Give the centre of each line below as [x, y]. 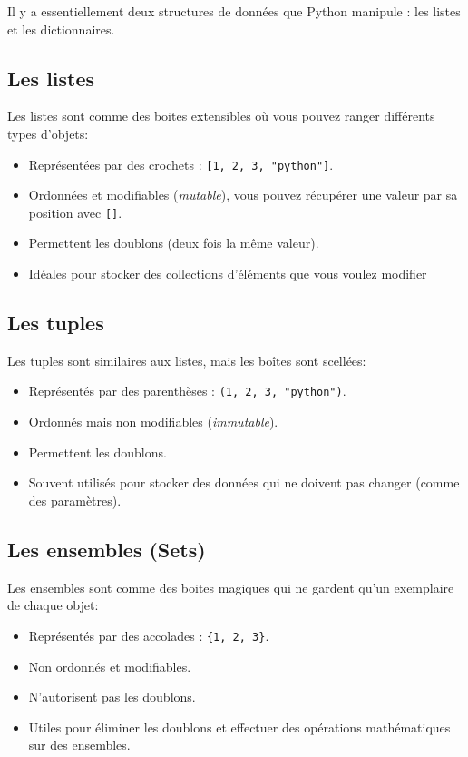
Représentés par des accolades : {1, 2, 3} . [149, 635]
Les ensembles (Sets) [107, 549]
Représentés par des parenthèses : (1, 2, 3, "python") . [187, 391]
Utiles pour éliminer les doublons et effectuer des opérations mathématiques [239, 727]
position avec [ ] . [75, 212]
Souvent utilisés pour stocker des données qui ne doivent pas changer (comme [244, 482]
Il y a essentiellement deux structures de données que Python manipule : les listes [234, 11]
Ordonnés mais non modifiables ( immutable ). [153, 422]
